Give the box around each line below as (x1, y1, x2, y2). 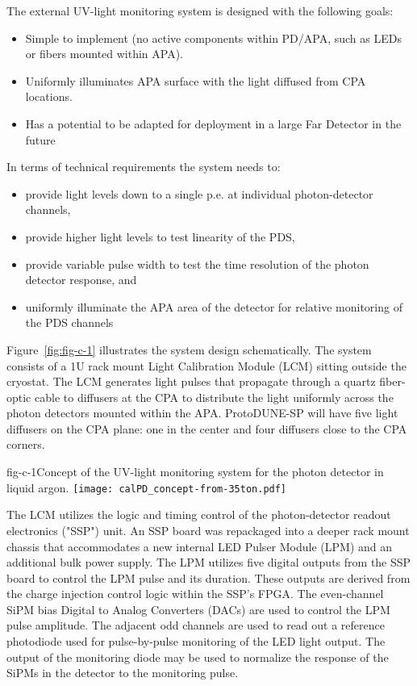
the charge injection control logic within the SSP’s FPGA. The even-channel (6, 585, 384, 602)
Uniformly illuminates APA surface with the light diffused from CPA (25, 72, 366, 89)
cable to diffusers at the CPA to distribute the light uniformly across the (34, 388, 394, 405)
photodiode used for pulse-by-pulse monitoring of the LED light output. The (6, 633, 386, 650)
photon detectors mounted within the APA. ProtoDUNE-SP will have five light (6, 404, 398, 421)
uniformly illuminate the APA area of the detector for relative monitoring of (25, 298, 402, 315)
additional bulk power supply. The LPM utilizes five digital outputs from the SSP (6, 554, 411, 571)
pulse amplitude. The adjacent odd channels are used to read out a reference (6, 617, 385, 634)
